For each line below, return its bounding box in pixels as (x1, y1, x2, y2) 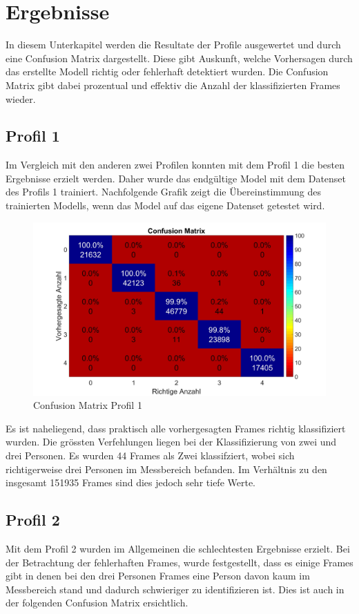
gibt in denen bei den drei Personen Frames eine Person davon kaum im (6, 568, 310, 583)
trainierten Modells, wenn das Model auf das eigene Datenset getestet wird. (6, 198, 325, 213)
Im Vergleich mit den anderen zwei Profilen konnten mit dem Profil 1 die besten (6, 157, 345, 172)
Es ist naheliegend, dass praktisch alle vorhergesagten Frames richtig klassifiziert (6, 421, 346, 435)
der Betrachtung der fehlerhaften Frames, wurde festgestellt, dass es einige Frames (6, 555, 353, 569)
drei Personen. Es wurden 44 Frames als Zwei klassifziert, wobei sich (6, 448, 295, 462)
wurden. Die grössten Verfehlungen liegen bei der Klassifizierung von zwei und (6, 434, 337, 449)
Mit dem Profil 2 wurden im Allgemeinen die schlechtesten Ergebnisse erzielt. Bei (6, 541, 350, 555)
